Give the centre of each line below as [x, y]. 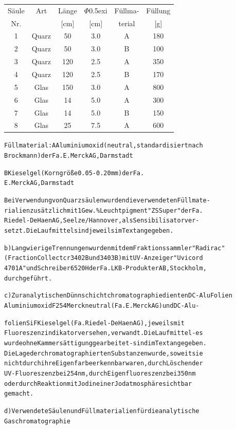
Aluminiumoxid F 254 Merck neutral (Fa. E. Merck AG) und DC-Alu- [102, 305]
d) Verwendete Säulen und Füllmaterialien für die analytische [102, 411]
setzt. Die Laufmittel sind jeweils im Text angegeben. [89, 231]
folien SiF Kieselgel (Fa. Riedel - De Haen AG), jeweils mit [94, 323]
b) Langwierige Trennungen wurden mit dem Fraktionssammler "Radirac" [115, 248]
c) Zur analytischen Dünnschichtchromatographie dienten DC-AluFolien [118, 296]
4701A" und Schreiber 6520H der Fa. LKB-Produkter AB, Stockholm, [105, 268]
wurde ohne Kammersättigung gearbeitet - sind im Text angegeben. [105, 343]
